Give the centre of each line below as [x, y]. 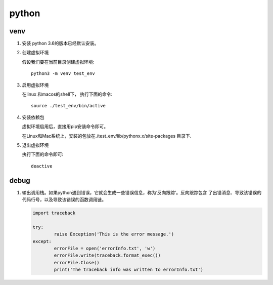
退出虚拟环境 [35, 145]
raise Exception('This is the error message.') [114, 234]
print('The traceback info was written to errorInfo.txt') [129, 270]
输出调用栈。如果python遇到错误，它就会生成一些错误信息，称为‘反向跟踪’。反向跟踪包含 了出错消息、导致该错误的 [142, 192]
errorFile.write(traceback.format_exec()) [107, 255]
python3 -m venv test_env [63, 74]
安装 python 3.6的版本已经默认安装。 [60, 44]
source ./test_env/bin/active [69, 106]
